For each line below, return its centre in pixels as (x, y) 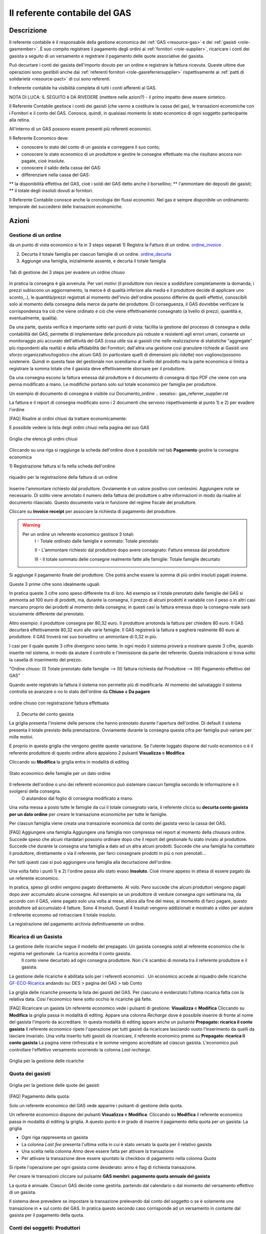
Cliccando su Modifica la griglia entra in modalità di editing (69, 762)
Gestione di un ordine (35, 235)
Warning (31, 525)
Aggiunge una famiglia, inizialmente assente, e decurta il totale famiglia (94, 261)
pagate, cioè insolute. (43, 161)
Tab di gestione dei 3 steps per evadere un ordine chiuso (67, 272)
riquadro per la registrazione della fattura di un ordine (63, 477)
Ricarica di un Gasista (36, 936)
